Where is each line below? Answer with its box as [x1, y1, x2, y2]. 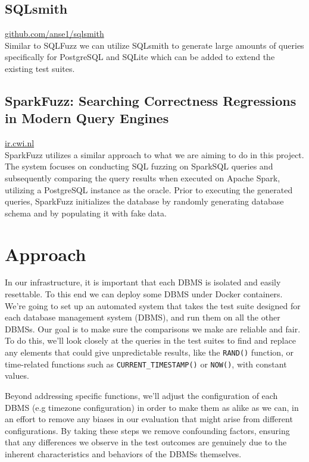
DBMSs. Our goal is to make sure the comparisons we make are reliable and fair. [5, 322, 301, 335]
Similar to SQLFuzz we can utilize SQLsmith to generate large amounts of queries [5, 39, 304, 51]
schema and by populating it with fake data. [5, 206, 167, 219]
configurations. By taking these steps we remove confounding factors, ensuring [5, 424, 290, 436]
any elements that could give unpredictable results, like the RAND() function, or [5, 346, 294, 359]
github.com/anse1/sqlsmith [5, 27, 104, 40]
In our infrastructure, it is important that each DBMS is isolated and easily [5, 276, 281, 288]
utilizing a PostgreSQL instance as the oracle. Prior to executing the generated [5, 183, 293, 196]
